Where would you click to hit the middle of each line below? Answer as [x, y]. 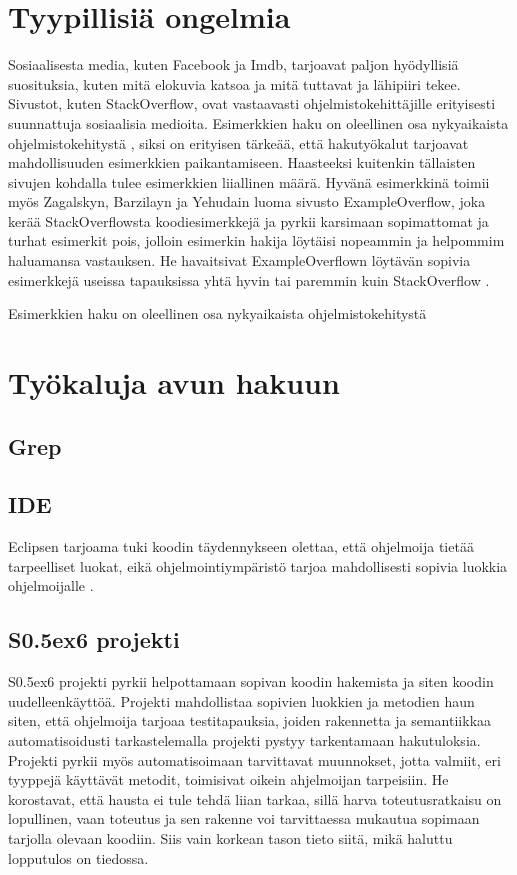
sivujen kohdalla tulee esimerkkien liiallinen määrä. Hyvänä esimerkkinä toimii [249, 181]
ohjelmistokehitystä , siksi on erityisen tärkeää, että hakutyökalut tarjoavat [238, 142]
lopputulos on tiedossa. [78, 857]
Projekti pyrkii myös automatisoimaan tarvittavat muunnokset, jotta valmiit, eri [254, 759]
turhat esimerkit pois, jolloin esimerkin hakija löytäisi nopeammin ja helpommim [256, 240]
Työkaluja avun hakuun [174, 382]
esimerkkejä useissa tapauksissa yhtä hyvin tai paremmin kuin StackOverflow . [249, 279]
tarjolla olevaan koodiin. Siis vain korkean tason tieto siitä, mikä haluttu [230, 837]
